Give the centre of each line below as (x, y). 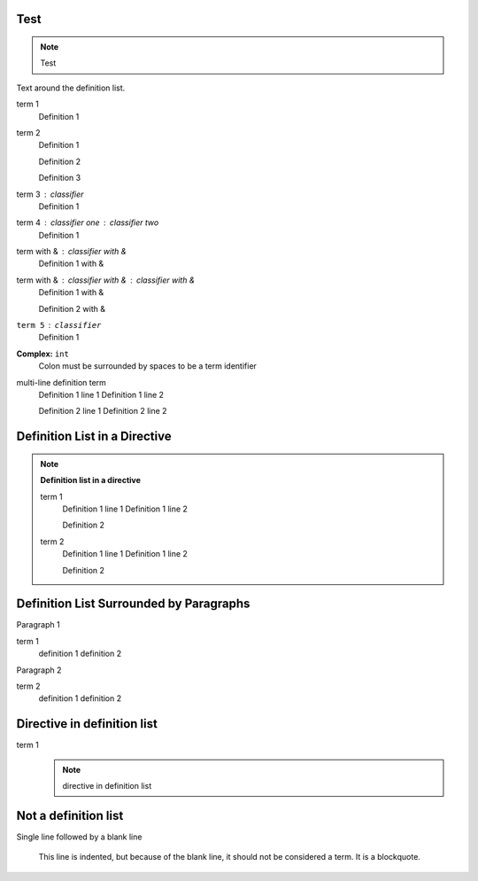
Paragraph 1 (39, 625)
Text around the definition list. (71, 88)
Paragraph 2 (39, 670)
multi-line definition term (61, 382)
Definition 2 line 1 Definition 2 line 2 (103, 411)
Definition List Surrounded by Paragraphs (133, 604)
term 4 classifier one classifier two (88, 222)
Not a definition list (70, 815)
